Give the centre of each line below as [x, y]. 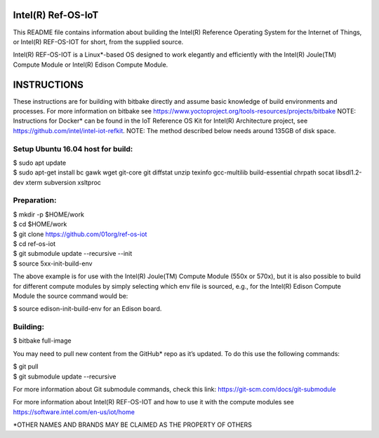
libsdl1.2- [349, 172]
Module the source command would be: [71, 296]
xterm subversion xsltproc [64, 182]
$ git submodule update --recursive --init [73, 254]
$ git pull [26, 367]
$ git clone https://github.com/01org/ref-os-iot [80, 234]
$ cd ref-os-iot [34, 244]
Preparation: [35, 200]
